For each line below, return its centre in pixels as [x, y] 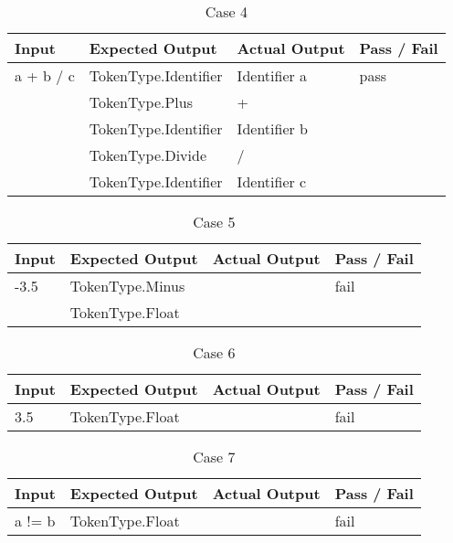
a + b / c [45, 75]
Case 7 [214, 457]
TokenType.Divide [148, 155]
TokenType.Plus [141, 102]
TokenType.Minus [127, 286]
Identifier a [272, 75]
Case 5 [214, 222]
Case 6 [214, 352]
